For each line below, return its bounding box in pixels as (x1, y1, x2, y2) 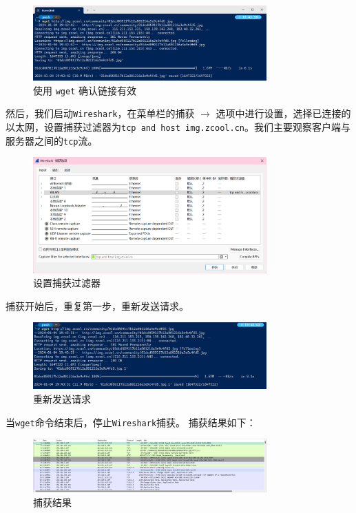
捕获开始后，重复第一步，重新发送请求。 (6, 298, 189, 313)
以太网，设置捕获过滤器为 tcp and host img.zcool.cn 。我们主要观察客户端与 (6, 119, 350, 134)
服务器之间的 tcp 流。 (6, 133, 98, 147)
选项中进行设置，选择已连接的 (216, 106, 351, 121)
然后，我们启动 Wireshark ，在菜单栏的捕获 (6, 106, 195, 121)
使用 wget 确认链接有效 (33, 83, 136, 97)
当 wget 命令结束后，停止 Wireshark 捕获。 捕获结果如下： (6, 415, 256, 429)
